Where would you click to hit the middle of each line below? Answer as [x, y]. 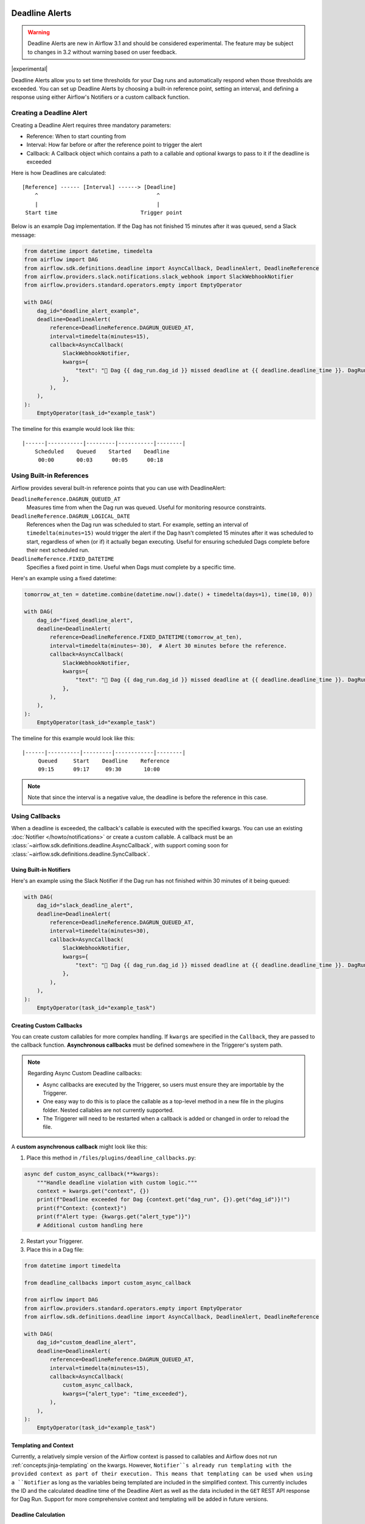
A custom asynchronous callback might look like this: [79, 1147]
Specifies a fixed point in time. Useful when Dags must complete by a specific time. [131, 568]
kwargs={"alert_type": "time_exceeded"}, [125, 1394]
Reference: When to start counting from [76, 136]
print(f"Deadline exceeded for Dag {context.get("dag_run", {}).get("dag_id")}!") [164, 1200]
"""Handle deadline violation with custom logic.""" [117, 1182]
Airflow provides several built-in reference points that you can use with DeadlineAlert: [119, 488]
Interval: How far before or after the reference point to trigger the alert [114, 145]
